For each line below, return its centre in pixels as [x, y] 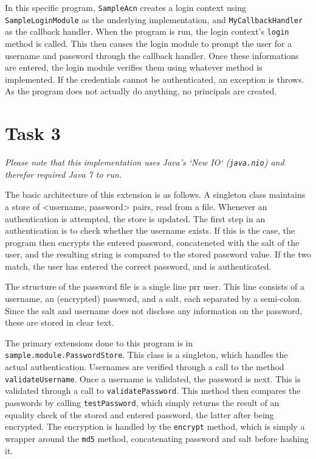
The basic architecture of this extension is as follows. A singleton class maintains [155, 194]
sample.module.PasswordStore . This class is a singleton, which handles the [146, 355]
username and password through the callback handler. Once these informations [152, 55]
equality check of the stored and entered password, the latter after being [139, 414]
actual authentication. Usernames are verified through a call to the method [145, 367]
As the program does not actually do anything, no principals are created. [141, 91]
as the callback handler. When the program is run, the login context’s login [147, 31]
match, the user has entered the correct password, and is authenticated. [138, 266]
